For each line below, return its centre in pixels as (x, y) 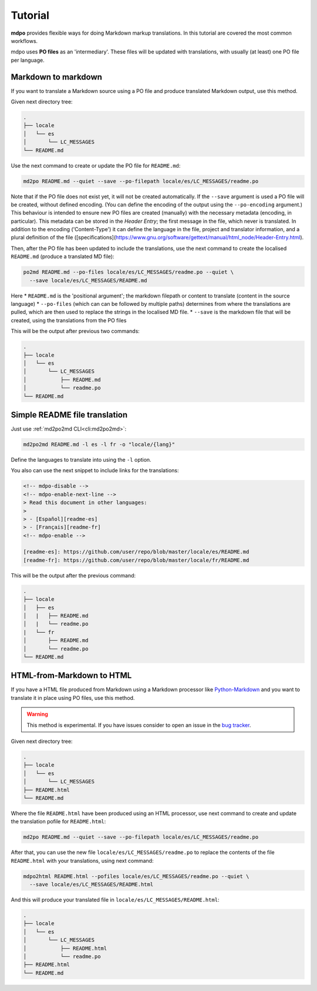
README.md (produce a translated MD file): (63, 256)
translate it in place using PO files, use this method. (73, 698)
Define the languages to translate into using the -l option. (81, 459)
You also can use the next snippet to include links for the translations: (95, 471)
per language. (28, 60)
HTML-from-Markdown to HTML (71, 675)
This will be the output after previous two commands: (75, 331)
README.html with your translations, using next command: (82, 860)
